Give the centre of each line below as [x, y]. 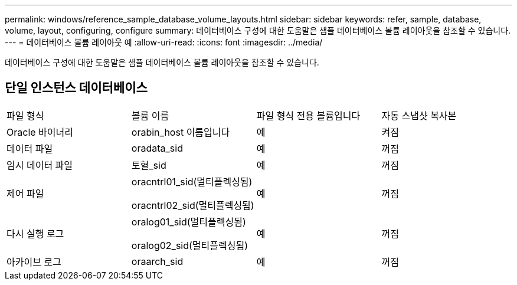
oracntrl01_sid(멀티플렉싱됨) [192, 181]
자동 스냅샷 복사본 [419, 115]
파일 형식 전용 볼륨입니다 [308, 115]
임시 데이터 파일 [40, 165]
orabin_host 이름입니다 [181, 132]
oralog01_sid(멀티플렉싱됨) [189, 222]
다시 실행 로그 [35, 233]
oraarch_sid [157, 261]
